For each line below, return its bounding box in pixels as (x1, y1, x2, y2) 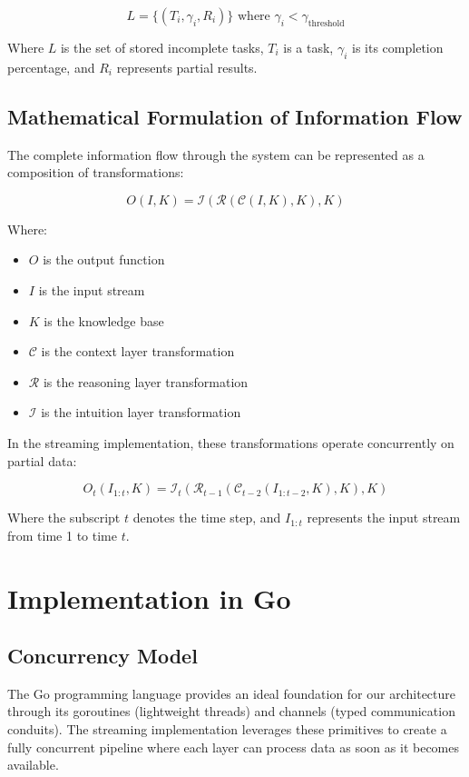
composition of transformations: (7, 163, 184, 182)
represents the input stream (307, 508, 461, 527)
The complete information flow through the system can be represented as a (7, 144, 425, 164)
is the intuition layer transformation (41, 403, 241, 422)
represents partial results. (116, 57, 258, 76)
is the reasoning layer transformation (43, 372, 249, 391)
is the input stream (38, 280, 145, 299)
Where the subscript (7, 508, 121, 527)
